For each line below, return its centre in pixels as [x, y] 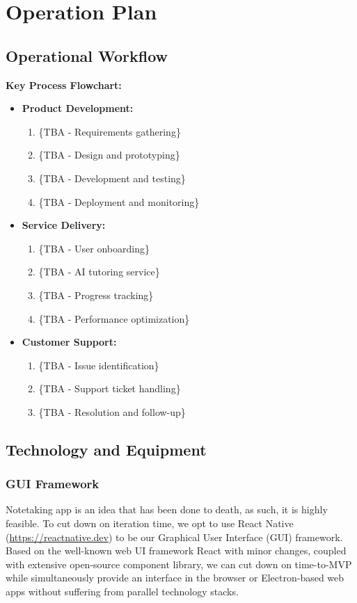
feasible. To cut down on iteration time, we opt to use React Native [150, 523]
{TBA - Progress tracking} [96, 295]
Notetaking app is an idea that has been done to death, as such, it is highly [167, 509]
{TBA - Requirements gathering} [110, 131]
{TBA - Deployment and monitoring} [119, 201]
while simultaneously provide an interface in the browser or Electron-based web [175, 578]
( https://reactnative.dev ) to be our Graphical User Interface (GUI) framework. [174, 537]
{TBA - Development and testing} [112, 178]
